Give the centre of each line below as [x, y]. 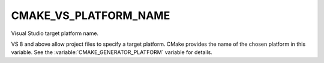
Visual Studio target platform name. [55, 33]
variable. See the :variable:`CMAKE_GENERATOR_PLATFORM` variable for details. [112, 52]
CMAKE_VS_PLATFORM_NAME [91, 15]
